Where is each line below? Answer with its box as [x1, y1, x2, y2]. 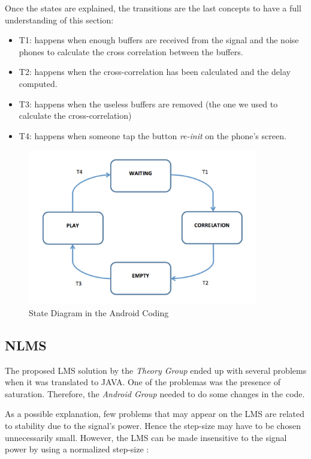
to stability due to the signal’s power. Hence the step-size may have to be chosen [5, 419, 301, 431]
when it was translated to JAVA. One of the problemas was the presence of [5, 376, 280, 388]
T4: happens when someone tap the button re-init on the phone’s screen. [19, 129, 286, 142]
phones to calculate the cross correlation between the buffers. [19, 45, 243, 58]
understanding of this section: [5, 13, 114, 26]
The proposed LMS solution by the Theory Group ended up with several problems [5, 364, 307, 376]
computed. [19, 77, 58, 89]
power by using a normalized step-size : [5, 443, 149, 455]
